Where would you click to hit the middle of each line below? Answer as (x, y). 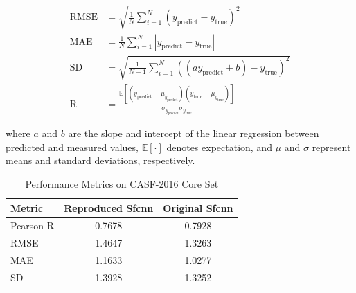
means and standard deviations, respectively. (100, 160)
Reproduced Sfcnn (109, 207)
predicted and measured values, (72, 146)
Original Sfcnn (198, 207)
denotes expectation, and (219, 146)
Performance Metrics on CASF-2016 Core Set (122, 183)
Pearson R (33, 225)
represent (331, 146)
